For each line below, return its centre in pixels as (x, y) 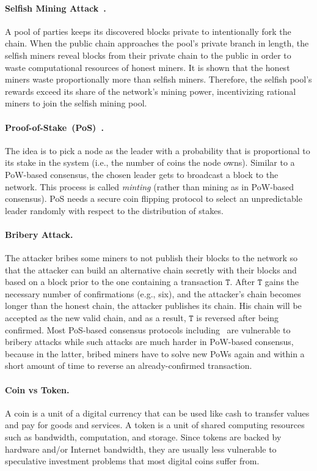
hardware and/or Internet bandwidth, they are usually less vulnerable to (141, 449)
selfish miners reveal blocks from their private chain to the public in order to (148, 55)
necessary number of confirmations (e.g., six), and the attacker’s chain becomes (153, 293)
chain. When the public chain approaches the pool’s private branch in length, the (157, 43)
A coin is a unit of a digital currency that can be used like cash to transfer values (157, 413)
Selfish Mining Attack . (56, 8)
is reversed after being (238, 318)
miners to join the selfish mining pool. (76, 103)
